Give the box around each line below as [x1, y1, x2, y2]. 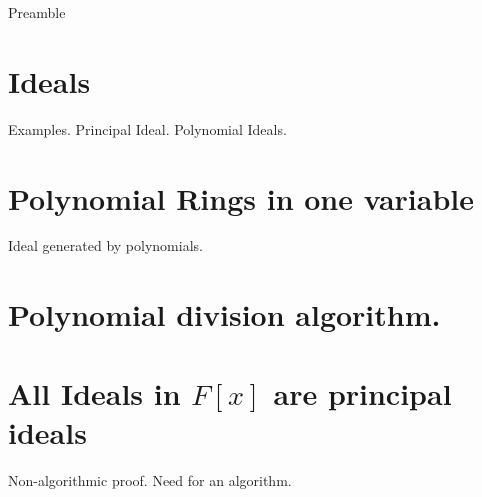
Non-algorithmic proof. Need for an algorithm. [8, 469, 292, 490]
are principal [273, 372, 452, 413]
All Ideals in [8, 372, 181, 413]
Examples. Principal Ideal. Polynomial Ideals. [8, 118, 287, 139]
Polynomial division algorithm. [8, 294, 441, 335]
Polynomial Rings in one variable [8, 177, 475, 218]
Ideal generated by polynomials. [8, 235, 203, 256]
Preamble [8, 2, 66, 22]
